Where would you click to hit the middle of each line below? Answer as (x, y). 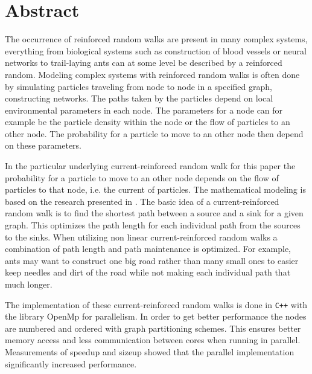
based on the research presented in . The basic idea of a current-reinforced (142, 201)
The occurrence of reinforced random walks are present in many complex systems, (156, 39)
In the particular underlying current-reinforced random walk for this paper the (150, 166)
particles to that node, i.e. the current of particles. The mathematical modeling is (155, 189)
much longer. (29, 284)
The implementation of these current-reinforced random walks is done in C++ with (156, 304)
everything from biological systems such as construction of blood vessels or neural (156, 50)
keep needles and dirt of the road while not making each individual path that (148, 272)
